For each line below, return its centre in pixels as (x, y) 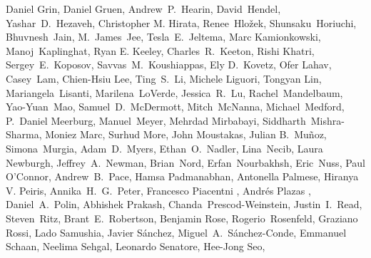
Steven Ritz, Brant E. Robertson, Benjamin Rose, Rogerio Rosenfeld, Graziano (182, 218)
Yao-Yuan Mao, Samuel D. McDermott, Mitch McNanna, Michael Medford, (175, 107)
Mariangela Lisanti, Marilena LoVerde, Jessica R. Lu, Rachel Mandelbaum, (174, 92)
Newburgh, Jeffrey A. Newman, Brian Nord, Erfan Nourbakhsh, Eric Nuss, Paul (185, 162)
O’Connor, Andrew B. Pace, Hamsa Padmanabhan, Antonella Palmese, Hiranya (182, 176)
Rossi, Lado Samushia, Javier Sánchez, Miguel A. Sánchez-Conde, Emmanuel (176, 232)
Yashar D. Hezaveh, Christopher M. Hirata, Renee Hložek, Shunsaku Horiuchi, (181, 22)
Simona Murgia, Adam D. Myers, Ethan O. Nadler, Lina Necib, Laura (164, 148)
